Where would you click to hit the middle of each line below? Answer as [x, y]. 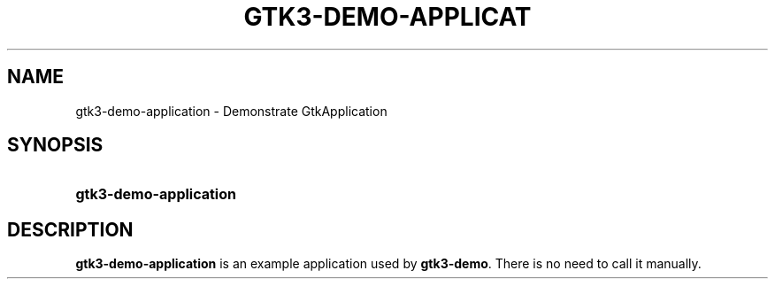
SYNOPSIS [55, 145]
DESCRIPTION [70, 229]
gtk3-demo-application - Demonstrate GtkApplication [231, 111]
